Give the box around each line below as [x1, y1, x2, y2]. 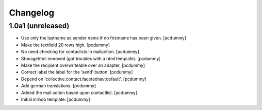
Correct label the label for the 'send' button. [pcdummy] [21, 69, 133, 75]
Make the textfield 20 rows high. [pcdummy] [21, 42, 110, 48]
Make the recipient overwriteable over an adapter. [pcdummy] [21, 62, 145, 68]
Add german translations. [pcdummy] [21, 83, 96, 89]
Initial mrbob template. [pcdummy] [21, 96, 90, 102]
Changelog [9, 7, 54, 18]
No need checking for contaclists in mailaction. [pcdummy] [21, 49, 139, 55]
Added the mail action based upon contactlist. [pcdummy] [21, 90, 138, 95]
